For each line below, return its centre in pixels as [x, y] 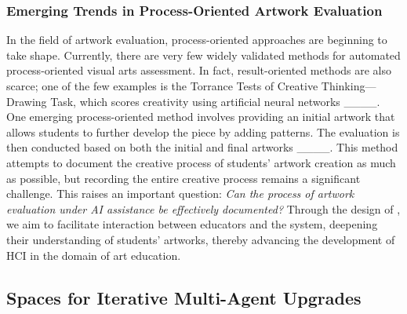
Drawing [27, 101]
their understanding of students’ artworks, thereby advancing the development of [201, 239]
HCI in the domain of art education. [94, 255]
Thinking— [349, 86]
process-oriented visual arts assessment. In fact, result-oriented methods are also [199, 70]
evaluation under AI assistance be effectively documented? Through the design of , [203, 208]
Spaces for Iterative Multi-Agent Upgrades [184, 297]
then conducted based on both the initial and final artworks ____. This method [202, 147]
